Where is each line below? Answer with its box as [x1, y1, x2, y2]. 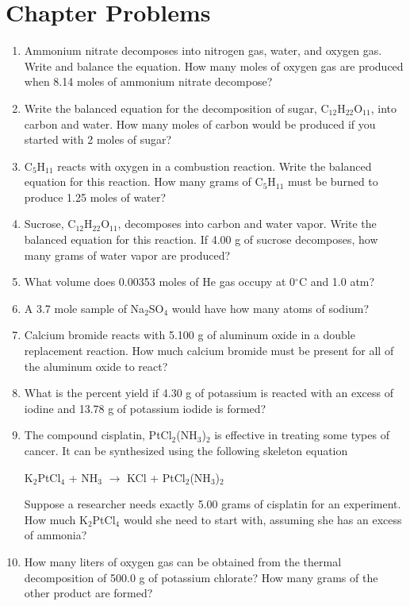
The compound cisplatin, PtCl [24, 427, 172, 443]
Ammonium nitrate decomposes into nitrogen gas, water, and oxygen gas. [24, 42, 382, 59]
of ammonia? [24, 527, 87, 543]
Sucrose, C [24, 215, 76, 232]
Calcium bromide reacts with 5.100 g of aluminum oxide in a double [24, 326, 355, 343]
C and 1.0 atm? [298, 273, 375, 290]
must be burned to [288, 173, 378, 190]
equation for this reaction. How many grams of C [24, 173, 263, 190]
